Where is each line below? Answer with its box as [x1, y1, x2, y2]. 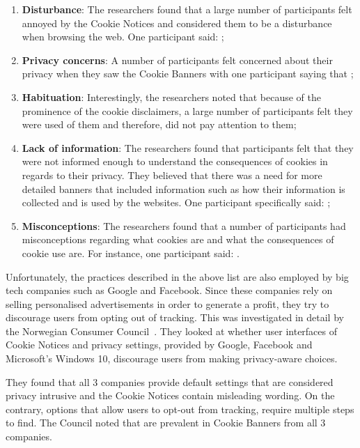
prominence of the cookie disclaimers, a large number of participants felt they [22, 103, 353, 118]
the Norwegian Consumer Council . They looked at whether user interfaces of [6, 323, 338, 338]
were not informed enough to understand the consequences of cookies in [22, 154, 328, 169]
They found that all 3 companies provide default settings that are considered [6, 374, 334, 389]
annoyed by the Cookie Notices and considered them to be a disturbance [22, 15, 332, 30]
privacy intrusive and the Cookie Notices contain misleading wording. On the [6, 388, 335, 403]
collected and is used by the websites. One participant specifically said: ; [22, 195, 331, 210]
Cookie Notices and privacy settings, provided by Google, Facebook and [6, 337, 313, 352]
